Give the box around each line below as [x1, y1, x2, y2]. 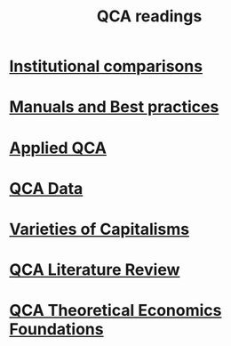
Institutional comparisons [9, 56, 203, 76]
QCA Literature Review [9, 260, 180, 280]
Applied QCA [9, 138, 107, 157]
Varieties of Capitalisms [9, 219, 190, 239]
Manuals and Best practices [9, 97, 219, 117]
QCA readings [96, 6, 203, 27]
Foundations [9, 319, 104, 340]
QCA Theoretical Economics [9, 301, 222, 321]
